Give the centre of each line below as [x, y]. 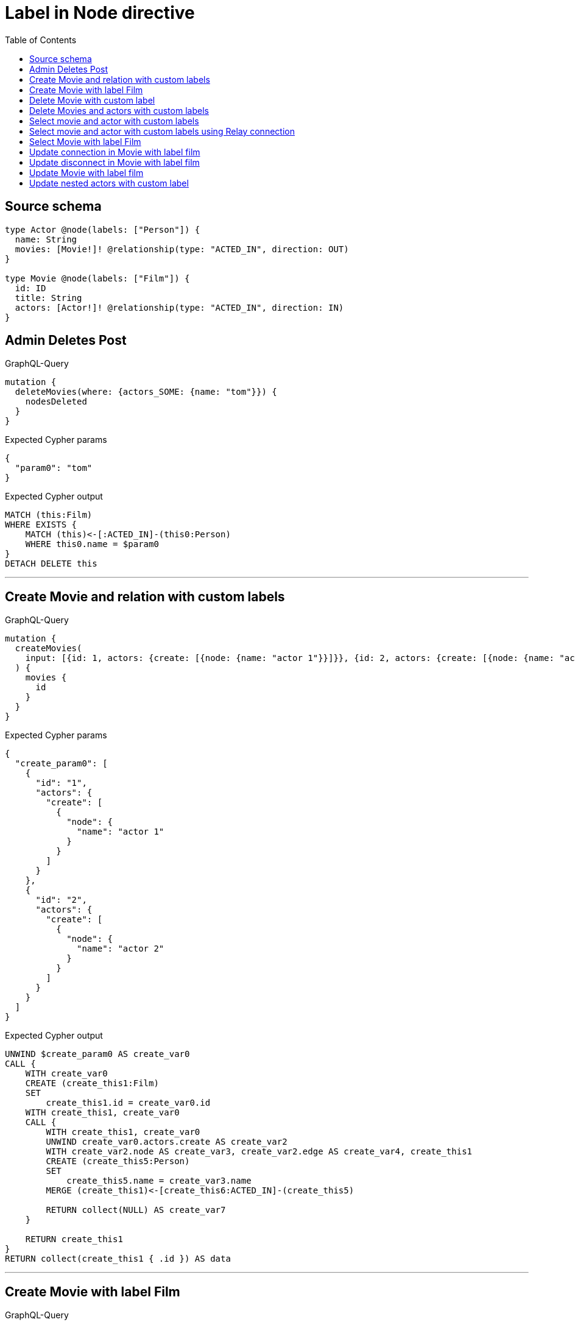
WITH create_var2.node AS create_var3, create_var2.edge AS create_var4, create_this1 [259, 1152]
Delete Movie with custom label [92, 100]
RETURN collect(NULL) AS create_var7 [136, 1210]
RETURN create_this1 [74, 1239]
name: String [46, 239]
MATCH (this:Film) [49, 515]
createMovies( [48, 648]
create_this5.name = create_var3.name [159, 1181]
